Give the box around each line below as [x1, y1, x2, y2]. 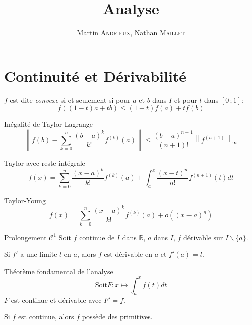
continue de [79, 232, 115, 242]
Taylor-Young [4, 194, 46, 205]
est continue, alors [18, 311, 74, 322]
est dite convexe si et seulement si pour [10, 94, 131, 105]
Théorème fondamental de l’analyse [4, 266, 113, 276]
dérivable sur [183, 232, 223, 242]
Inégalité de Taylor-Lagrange [4, 119, 93, 129]
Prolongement [4, 232, 47, 242]
